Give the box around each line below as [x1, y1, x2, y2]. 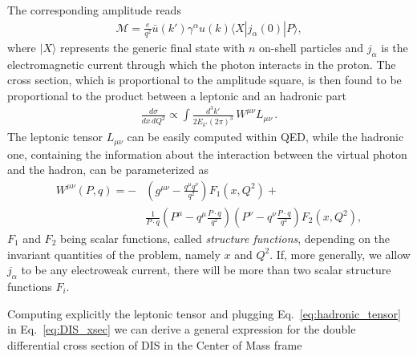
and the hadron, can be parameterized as [7, 161, 209, 178]
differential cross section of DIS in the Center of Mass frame [7, 336, 302, 353]
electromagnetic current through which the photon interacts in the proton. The [7, 55, 396, 72]
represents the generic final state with [60, 38, 245, 55]
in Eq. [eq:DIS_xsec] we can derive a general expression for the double [7, 321, 356, 338]
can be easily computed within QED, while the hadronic [127, 128, 404, 145]
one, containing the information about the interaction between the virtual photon [7, 145, 407, 162]
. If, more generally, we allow [269, 245, 411, 262]
